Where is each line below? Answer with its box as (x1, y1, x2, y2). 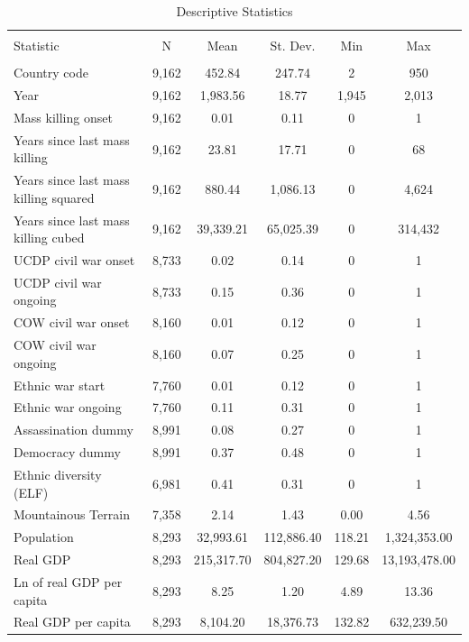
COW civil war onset (14, 313, 130, 332)
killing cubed (14, 228, 85, 247)
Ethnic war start (14, 375, 106, 394)
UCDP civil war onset (14, 251, 135, 270)
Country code (14, 63, 88, 82)
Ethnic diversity (14, 464, 102, 483)
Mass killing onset (14, 107, 113, 126)
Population (14, 527, 74, 546)
